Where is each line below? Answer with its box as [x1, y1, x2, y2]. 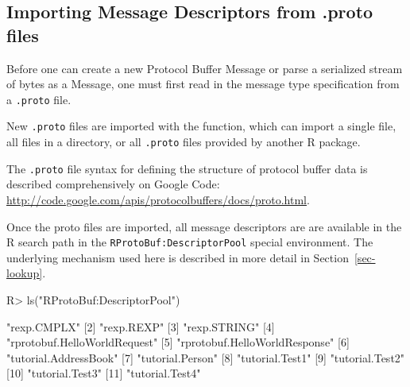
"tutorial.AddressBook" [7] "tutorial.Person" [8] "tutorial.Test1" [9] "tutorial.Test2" [6, 349, 405, 366]
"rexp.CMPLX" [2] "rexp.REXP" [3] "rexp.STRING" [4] [6, 318, 275, 335]
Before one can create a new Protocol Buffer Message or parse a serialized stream [6, 60, 403, 76]
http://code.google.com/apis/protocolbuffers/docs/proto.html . [6, 192, 310, 207]
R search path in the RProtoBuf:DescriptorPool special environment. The [6, 234, 373, 250]
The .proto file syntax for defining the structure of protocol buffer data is [6, 160, 368, 176]
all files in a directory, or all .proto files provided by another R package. [6, 134, 361, 150]
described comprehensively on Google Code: [6, 176, 220, 192]
